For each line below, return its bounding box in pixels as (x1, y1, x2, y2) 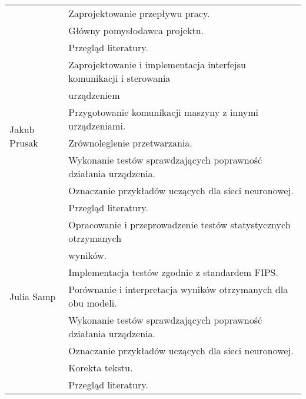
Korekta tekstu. (68, 361, 133, 374)
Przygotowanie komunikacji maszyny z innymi (68, 105, 258, 119)
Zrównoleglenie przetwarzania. (68, 136, 192, 149)
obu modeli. (68, 296, 117, 310)
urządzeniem (68, 88, 120, 102)
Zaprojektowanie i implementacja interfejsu (68, 58, 246, 71)
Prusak (9, 136, 38, 149)
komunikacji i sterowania (68, 71, 171, 85)
